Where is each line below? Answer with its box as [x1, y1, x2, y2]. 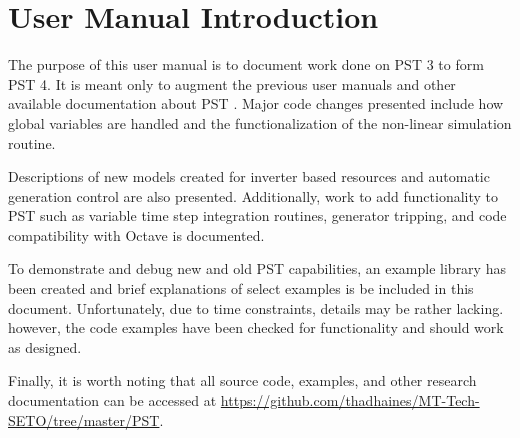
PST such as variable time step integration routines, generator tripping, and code [8, 205, 507, 226]
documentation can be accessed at [8, 390, 217, 411]
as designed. [8, 336, 82, 357]
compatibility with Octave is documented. [8, 224, 265, 245]
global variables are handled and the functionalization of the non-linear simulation [8, 112, 512, 133]
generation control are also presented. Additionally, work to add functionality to [8, 185, 499, 206]
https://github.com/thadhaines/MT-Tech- [220, 390, 480, 411]
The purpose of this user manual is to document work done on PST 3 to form [8, 54, 484, 75]
